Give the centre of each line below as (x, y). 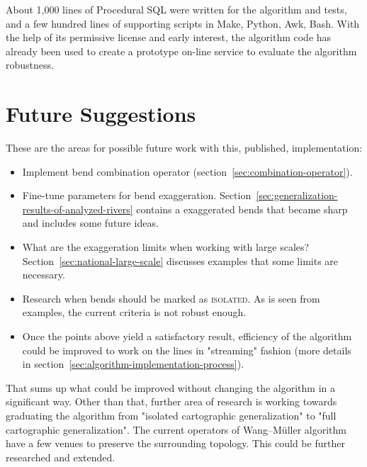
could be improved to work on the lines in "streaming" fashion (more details (187, 350)
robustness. (30, 65)
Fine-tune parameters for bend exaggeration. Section (137, 195)
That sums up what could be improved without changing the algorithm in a (170, 387)
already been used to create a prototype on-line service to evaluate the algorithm (181, 51)
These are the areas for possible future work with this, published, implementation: (184, 148)
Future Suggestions (101, 114)
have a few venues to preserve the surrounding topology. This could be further (175, 443)
